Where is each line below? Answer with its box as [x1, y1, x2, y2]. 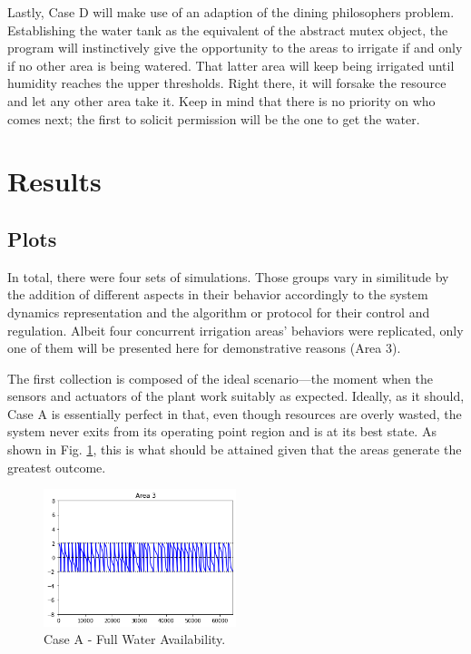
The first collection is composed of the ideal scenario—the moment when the [7, 368, 433, 387]
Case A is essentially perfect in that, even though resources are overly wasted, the [7, 404, 462, 423]
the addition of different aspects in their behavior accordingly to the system [7, 285, 428, 304]
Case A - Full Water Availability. [44, 630, 226, 649]
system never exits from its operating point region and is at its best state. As [7, 422, 437, 441]
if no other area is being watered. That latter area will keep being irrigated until [7, 55, 455, 74]
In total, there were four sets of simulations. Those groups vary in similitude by [7, 267, 449, 286]
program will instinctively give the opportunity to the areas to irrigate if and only [7, 38, 463, 57]
